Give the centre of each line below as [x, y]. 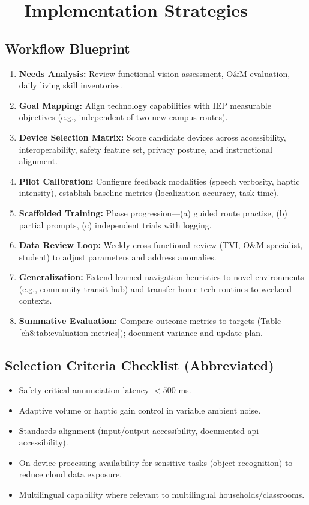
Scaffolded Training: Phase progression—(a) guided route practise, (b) [153, 213]
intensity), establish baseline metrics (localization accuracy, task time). [149, 193]
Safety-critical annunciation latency [84, 390]
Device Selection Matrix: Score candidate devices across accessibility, [152, 137]
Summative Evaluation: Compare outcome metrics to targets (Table [150, 321]
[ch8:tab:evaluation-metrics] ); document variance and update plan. [141, 332]
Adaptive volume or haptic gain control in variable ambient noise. [140, 410]
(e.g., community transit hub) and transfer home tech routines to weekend [155, 288]
